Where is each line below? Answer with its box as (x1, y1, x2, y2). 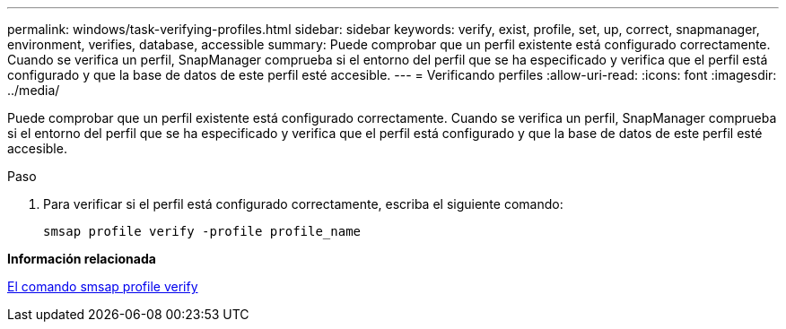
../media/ (7, 82, 60, 98)
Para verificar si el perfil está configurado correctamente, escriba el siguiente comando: (43, 196, 563, 212)
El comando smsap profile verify (7, 279, 198, 294)
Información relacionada (7, 251, 156, 266)
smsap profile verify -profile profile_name (43, 224, 362, 238)
